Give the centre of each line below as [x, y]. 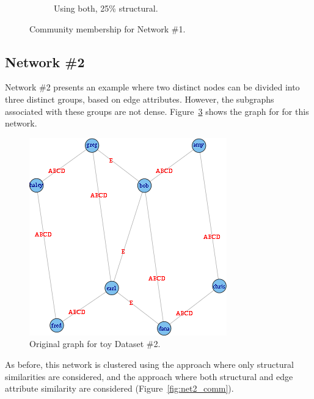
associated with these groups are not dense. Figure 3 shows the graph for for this [157, 111]
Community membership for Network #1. [108, 28]
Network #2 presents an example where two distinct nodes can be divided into [152, 87]
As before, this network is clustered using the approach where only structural [149, 364]
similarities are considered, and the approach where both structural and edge [149, 376]
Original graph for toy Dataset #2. [95, 344]
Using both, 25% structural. [106, 8]
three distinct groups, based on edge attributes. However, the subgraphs [140, 99]
